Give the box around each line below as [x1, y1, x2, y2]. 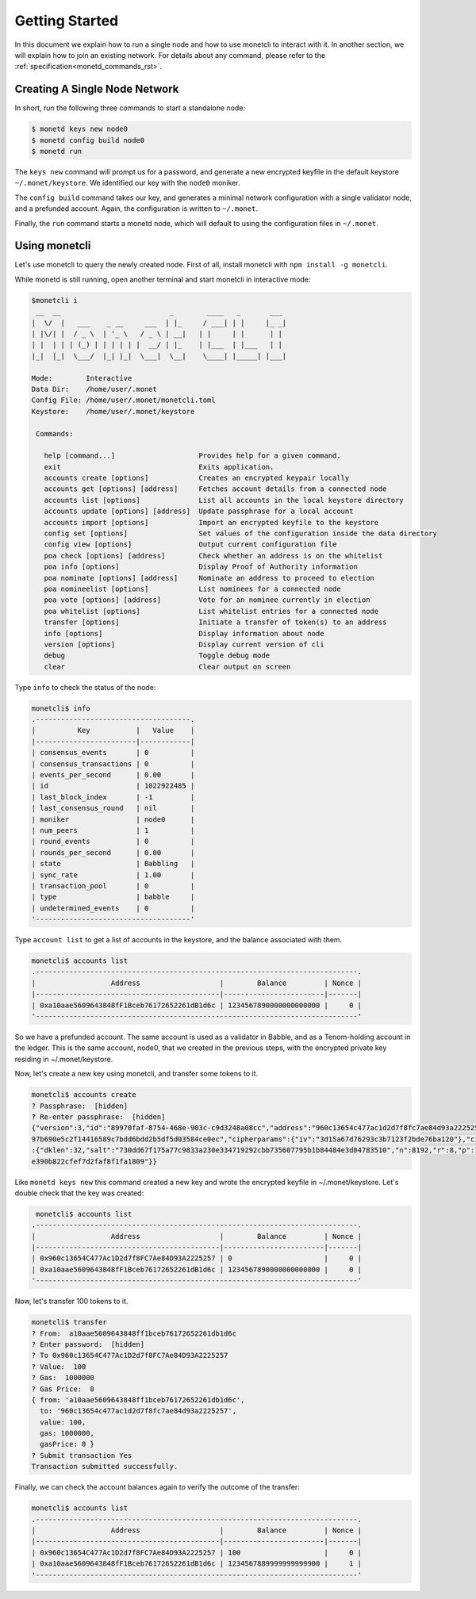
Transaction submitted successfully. [31, 1462, 178, 1471]
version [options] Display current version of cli [44, 639, 324, 649]
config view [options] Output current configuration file [44, 540, 337, 549]
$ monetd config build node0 [31, 136, 145, 144]
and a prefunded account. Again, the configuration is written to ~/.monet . [14, 204, 258, 213]
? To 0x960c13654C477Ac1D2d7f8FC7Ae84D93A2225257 [31, 1351, 228, 1360]
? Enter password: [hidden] [31, 1340, 145, 1348]
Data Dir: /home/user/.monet [31, 385, 158, 393]
